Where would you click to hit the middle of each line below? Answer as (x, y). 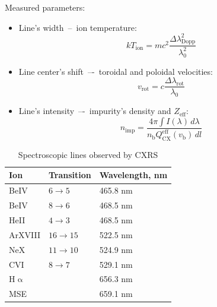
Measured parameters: (45, 7)
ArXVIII (25, 234)
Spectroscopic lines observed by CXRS (88, 154)
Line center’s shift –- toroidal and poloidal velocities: (116, 71)
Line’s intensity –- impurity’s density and (95, 111)
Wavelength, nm (133, 175)
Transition (70, 175)
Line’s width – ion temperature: (78, 27)
